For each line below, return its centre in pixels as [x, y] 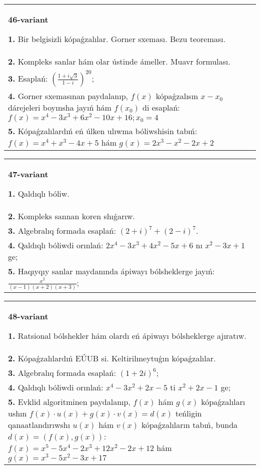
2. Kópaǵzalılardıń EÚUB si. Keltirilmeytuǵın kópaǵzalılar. [112, 358]
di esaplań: [161, 107]
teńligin [189, 413]
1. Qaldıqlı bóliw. [39, 193]
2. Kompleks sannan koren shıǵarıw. [71, 216]
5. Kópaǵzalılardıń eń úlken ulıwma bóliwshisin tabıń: [103, 131]
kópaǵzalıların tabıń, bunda [189, 424]
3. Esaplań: [28, 78]
